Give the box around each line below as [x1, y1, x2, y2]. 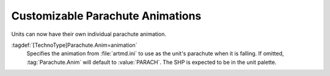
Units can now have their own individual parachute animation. [11, 30, 166, 38]
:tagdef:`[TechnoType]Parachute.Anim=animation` [11, 41, 137, 49]
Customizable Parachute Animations [11, 9, 202, 22]
